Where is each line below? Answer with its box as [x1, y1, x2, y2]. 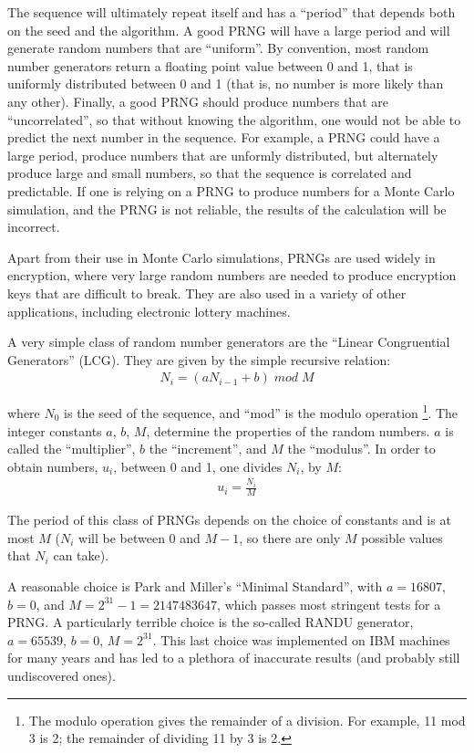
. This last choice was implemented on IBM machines [152, 630, 450, 649]
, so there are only [239, 528, 341, 547]
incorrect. [7, 217, 60, 236]
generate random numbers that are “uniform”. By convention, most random [7, 38, 429, 58]
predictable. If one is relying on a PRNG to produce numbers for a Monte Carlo [7, 181, 455, 200]
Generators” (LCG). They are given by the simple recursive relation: [7, 350, 391, 369]
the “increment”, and [149, 439, 267, 458]
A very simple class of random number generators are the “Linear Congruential [7, 332, 450, 351]
